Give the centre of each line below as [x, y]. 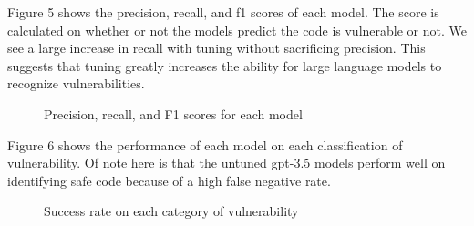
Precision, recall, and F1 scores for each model [173, 113]
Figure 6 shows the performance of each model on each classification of [205, 144]
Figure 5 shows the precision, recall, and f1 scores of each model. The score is [223, 12]
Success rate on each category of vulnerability [171, 211]
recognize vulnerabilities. [76, 83]
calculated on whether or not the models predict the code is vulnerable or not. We [237, 30]
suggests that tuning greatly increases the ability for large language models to [225, 65]
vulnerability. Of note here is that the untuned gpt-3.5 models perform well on [227, 163]
